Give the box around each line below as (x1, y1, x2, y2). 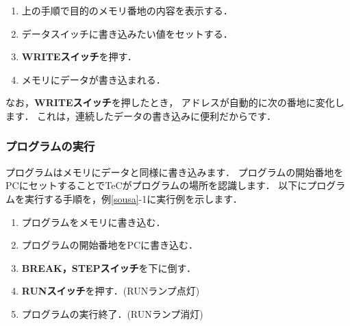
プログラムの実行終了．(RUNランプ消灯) (21, 306, 203, 321)
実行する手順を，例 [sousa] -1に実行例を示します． (24, 191, 242, 205)
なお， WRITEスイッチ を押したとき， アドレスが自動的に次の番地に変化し (5, 95, 345, 110)
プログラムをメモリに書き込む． (21, 214, 166, 229)
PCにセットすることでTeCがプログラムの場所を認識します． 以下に (5, 178, 308, 192)
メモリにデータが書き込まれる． (21, 72, 166, 86)
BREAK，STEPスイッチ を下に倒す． (21, 260, 196, 275)
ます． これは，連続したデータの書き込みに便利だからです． (5, 108, 277, 123)
